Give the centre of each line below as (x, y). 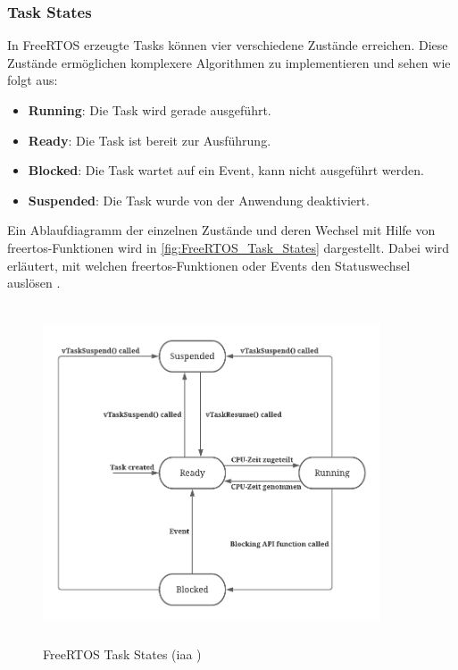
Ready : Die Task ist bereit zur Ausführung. (150, 140)
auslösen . (34, 283)
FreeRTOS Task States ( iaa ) (122, 654)
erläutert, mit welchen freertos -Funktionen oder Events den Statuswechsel (209, 265)
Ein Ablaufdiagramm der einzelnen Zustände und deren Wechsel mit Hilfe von (221, 230)
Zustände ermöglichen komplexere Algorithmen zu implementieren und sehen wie (229, 62)
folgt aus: (33, 80)
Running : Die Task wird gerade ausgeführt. (150, 110)
